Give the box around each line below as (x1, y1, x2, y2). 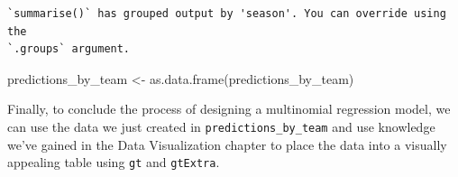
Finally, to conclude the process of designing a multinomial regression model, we (7, 99, 451, 118)
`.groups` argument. (7, 42, 131, 56)
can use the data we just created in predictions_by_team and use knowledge (7, 116, 435, 135)
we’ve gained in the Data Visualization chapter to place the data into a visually (7, 135, 447, 154)
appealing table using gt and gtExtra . (7, 153, 220, 172)
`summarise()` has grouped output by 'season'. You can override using (7, 7, 446, 20)
